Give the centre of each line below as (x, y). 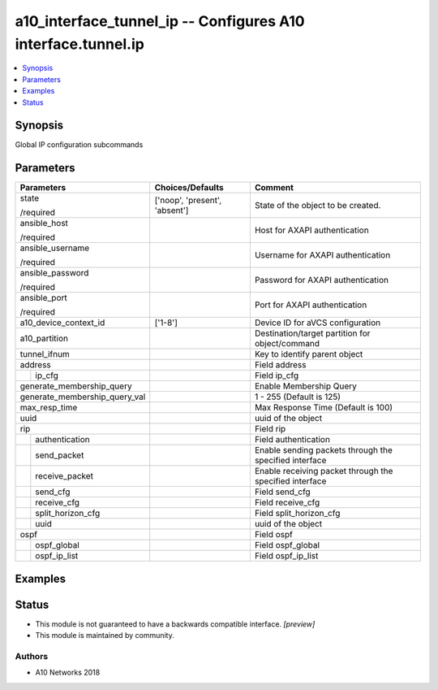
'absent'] (172, 210)
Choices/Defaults (189, 188)
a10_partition (44, 339)
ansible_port (44, 298)
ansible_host (44, 223)
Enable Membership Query (305, 386)
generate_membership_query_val (83, 397)
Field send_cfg (283, 492)
